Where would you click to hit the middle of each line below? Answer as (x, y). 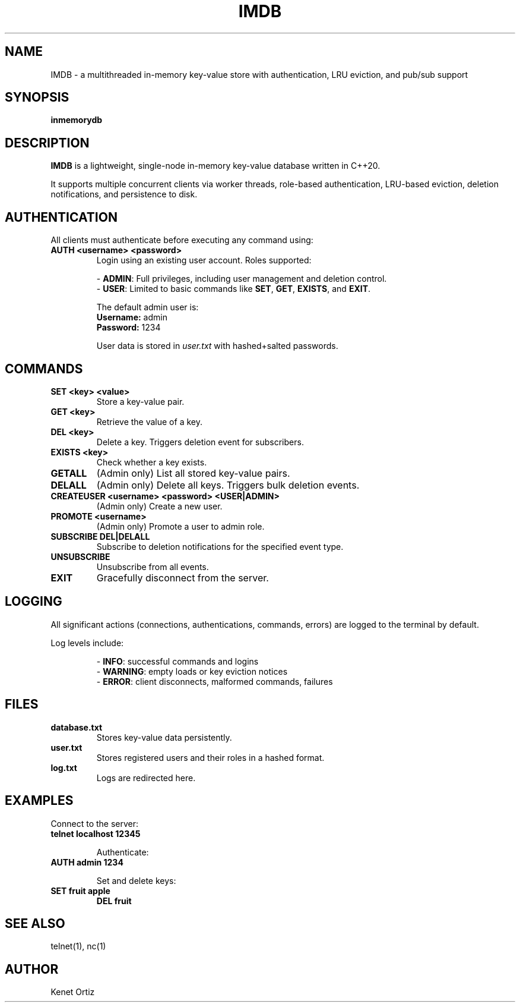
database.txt (77, 727)
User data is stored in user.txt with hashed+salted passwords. (217, 346)
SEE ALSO (35, 923)
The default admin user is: (148, 307)
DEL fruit (114, 901)
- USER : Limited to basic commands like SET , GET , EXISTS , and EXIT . (234, 289)
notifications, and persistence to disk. (124, 194)
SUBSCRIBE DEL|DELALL (100, 536)
